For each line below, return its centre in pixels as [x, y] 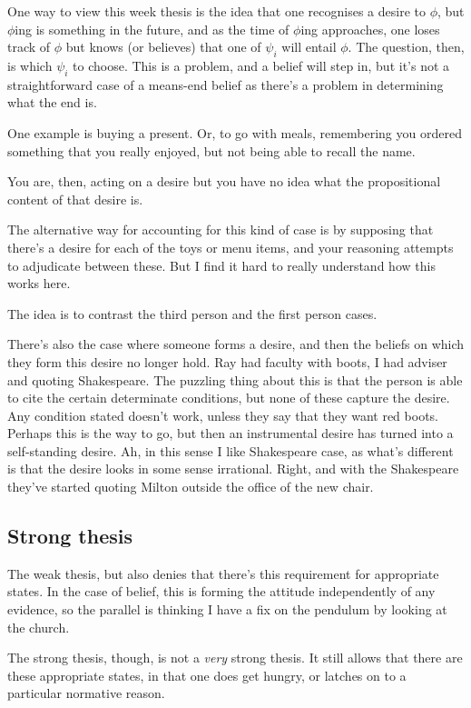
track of [29, 47]
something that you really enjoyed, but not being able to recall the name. [211, 150]
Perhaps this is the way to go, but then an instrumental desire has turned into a [231, 433]
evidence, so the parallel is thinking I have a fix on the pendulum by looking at [227, 609]
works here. [39, 283]
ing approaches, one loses [370, 29]
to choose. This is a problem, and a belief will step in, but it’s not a [261, 65]
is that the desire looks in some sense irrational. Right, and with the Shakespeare [233, 469]
